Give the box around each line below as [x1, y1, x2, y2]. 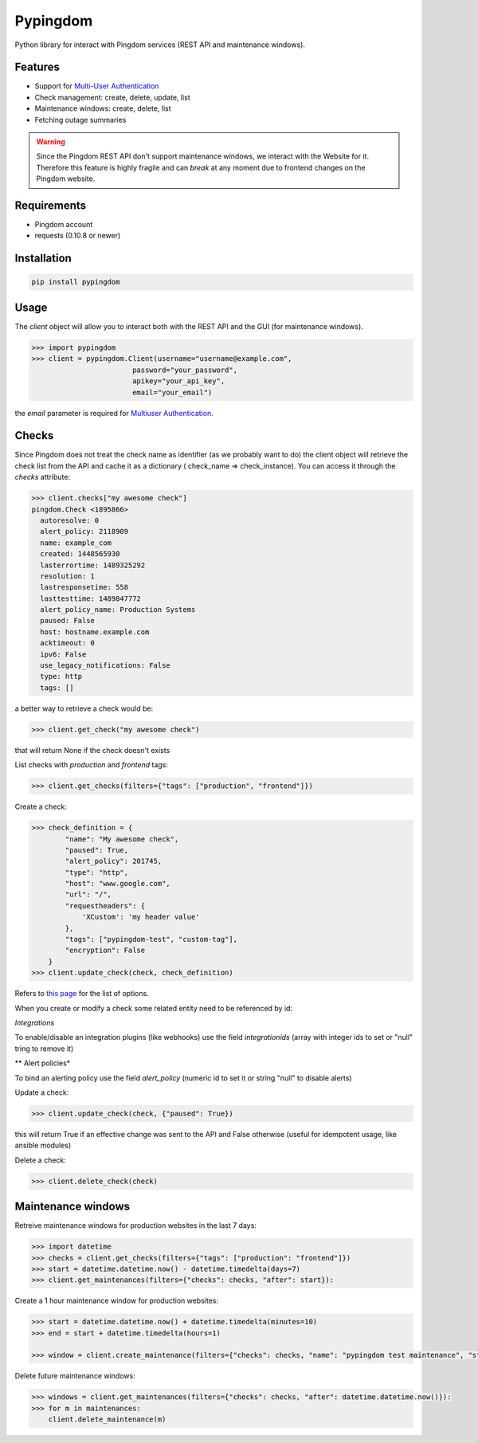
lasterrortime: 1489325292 [40, 560, 146, 570]
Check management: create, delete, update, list [34, 92, 190, 102]
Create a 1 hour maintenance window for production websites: [14, 1296, 219, 1306]
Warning [36, 137, 65, 147]
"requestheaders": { [65, 901, 146, 910]
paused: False [40, 616, 96, 625]
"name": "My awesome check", [65, 834, 179, 844]
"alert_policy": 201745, [65, 857, 163, 866]
